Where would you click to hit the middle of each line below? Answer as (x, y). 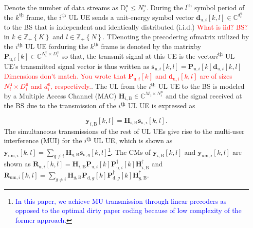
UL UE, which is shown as (133, 140)
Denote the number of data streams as (61, 7)
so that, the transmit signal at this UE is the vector (139, 56)
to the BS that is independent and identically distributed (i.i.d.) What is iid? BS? (126, 27)
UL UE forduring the (56, 46)
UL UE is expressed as (161, 106)
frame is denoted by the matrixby (151, 46)
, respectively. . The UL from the (99, 86)
